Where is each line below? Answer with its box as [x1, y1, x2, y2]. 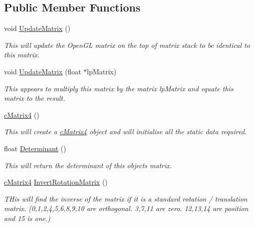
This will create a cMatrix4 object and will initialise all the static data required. [4, 126, 247, 137]
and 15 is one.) [4, 213, 51, 223]
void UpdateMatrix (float [4, 66, 81, 76]
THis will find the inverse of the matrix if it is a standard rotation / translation [4, 193, 248, 204]
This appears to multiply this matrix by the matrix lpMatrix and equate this [4, 83, 234, 93]
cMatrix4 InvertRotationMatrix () [4, 177, 108, 187]
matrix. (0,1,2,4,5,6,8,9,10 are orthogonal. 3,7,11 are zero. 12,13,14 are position [4, 203, 249, 214]
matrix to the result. [4, 93, 65, 103]
